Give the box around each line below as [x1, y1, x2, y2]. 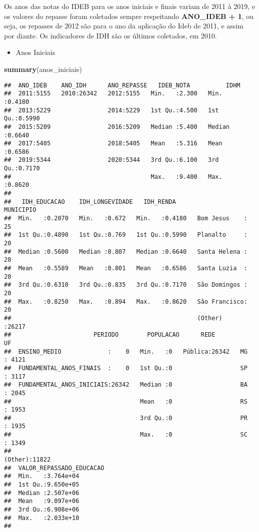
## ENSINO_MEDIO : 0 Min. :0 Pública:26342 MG [4, 348, 247, 355]
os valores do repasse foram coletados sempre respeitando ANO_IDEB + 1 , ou [4, 10, 254, 21]
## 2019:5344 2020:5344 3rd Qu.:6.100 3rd [4, 156, 219, 164]
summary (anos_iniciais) [4, 63, 82, 74]
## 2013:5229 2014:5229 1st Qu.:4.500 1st [4, 106, 219, 114]
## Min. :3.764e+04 [4, 473, 79, 480]
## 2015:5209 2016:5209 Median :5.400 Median [4, 123, 230, 130]
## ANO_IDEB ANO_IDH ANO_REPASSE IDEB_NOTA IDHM [4, 81, 240, 89]
